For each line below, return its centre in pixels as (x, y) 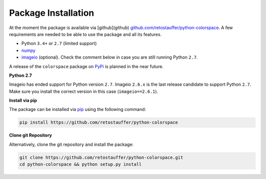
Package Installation (52, 13)
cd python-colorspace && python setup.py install (81, 164)
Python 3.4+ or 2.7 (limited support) (59, 43)
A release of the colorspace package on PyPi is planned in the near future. (86, 66)
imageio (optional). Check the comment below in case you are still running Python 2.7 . (110, 57)
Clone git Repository (31, 135)
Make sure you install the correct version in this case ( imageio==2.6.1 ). (84, 91)
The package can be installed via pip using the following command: (78, 109)
